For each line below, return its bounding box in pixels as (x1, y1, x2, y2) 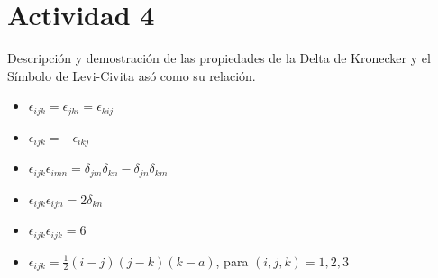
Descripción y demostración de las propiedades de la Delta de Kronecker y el (7, 49, 431, 67)
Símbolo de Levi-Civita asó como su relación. (7, 66, 256, 85)
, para (215, 251, 249, 270)
